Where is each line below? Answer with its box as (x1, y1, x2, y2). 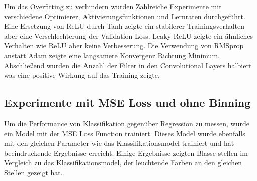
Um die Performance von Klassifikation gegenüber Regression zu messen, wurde (4, 118, 249, 128)
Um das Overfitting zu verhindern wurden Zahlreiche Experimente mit (4, 1, 222, 11)
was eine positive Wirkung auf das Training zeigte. (4, 70, 160, 80)
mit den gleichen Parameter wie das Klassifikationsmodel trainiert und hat (4, 138, 234, 148)
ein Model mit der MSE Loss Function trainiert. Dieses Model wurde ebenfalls (4, 128, 245, 138)
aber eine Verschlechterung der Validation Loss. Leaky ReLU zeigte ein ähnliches (4, 30, 253, 41)
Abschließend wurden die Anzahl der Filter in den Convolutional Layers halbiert (4, 60, 252, 70)
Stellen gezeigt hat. (4, 167, 63, 177)
